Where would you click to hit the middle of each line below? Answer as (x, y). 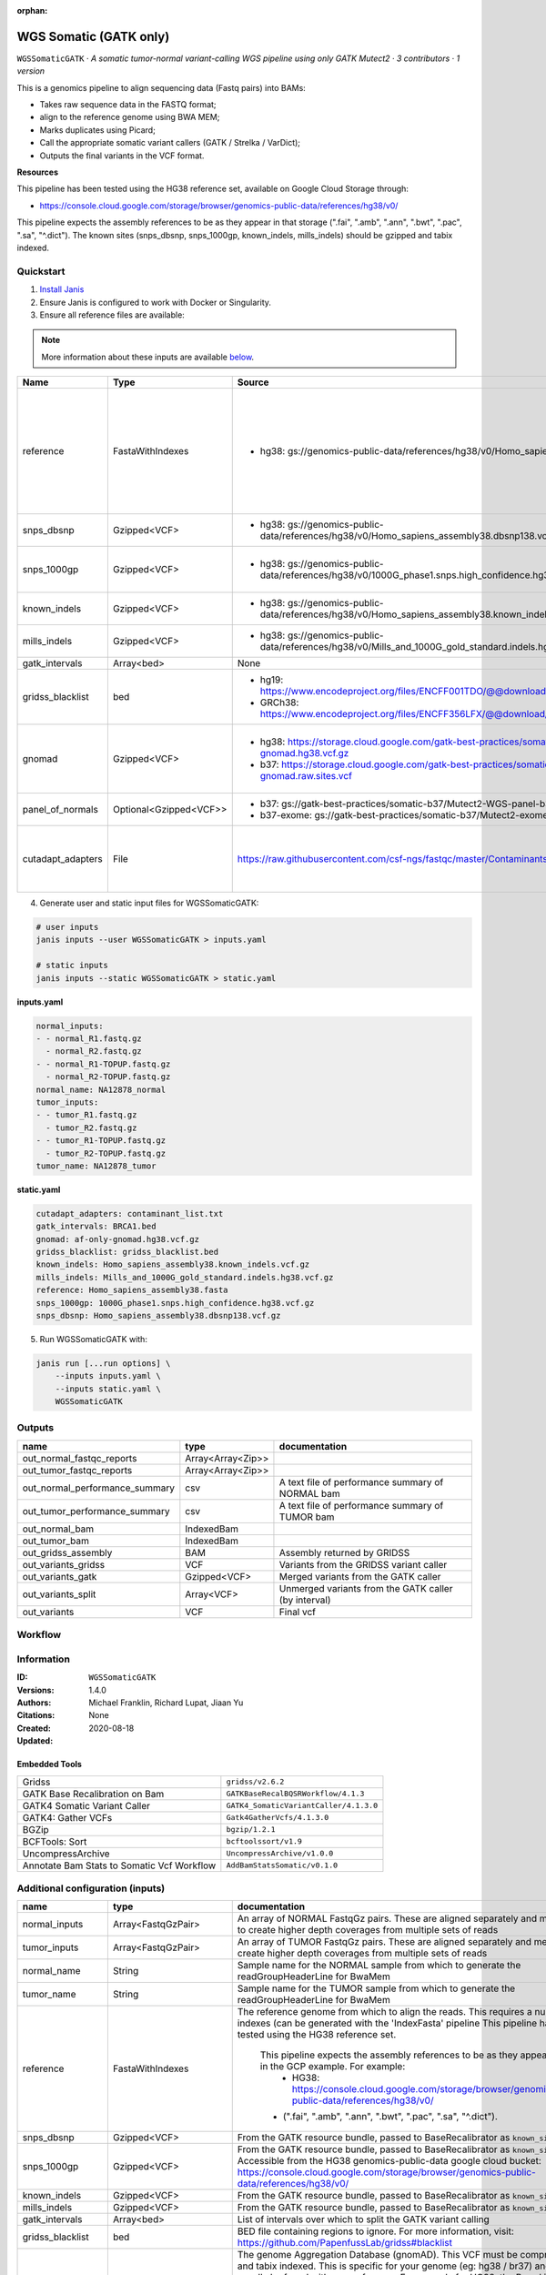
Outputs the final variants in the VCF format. (122, 156)
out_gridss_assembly (67, 1552)
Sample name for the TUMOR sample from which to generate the (376, 1988)
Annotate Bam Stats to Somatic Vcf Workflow (119, 1865)
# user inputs (67, 927)
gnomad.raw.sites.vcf (306, 776)
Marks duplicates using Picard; (98, 130)
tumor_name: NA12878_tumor (96, 1166)
